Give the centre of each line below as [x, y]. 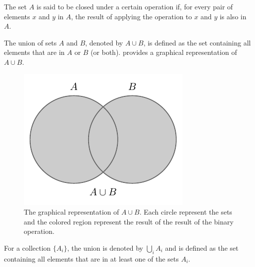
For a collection [27, 247]
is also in [233, 16]
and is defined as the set [202, 247]
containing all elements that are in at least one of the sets [92, 258]
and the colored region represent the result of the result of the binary [129, 221]
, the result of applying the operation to [131, 16]
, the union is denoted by [105, 247]
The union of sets [30, 42]
